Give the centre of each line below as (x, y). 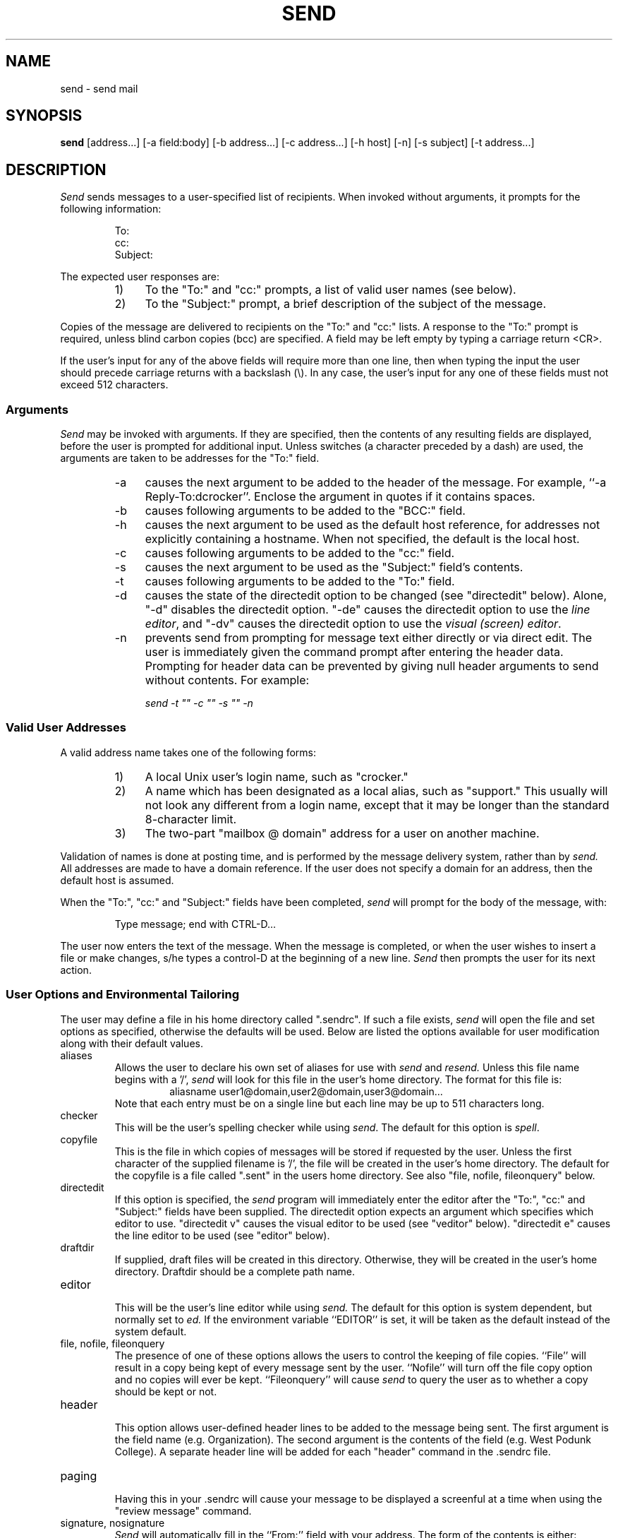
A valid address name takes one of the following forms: (188, 752)
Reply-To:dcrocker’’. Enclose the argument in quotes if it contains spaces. (340, 497)
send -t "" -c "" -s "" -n (199, 703)
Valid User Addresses (66, 728)
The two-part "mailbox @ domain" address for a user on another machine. (342, 833)
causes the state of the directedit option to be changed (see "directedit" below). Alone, (376, 596)
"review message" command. (183, 1510)
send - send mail (99, 88)
